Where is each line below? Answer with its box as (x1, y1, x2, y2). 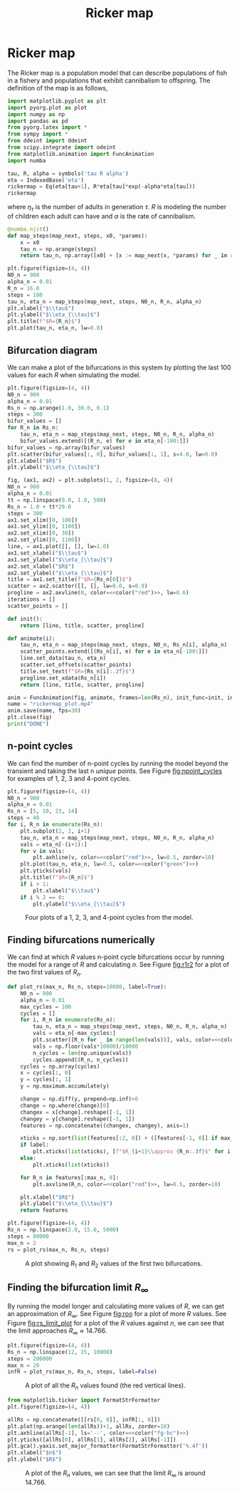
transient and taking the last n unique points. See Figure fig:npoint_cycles (7, 767, 223, 775)
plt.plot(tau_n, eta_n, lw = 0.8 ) (7, 325, 103, 332)
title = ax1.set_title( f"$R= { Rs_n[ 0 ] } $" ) (7, 576, 132, 583)
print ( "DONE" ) (7, 720, 50, 727)
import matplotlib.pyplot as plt (7, 98, 107, 105)
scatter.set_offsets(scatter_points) (20, 661, 132, 668)
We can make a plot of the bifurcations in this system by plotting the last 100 (7, 363, 231, 372)
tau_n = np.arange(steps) (20, 246, 97, 253)
